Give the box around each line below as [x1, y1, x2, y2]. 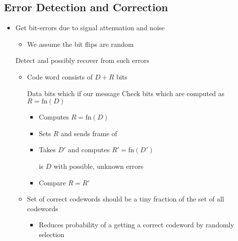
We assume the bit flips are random [27, 39, 134, 49]
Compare [39, 177, 66, 187]
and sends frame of [61, 128, 117, 138]
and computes [68, 144, 110, 155]
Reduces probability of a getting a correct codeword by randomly [39, 220, 234, 230]
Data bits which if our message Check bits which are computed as [27, 88, 225, 98]
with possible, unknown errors [53, 161, 144, 171]
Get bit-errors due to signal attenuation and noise [15, 22, 165, 33]
